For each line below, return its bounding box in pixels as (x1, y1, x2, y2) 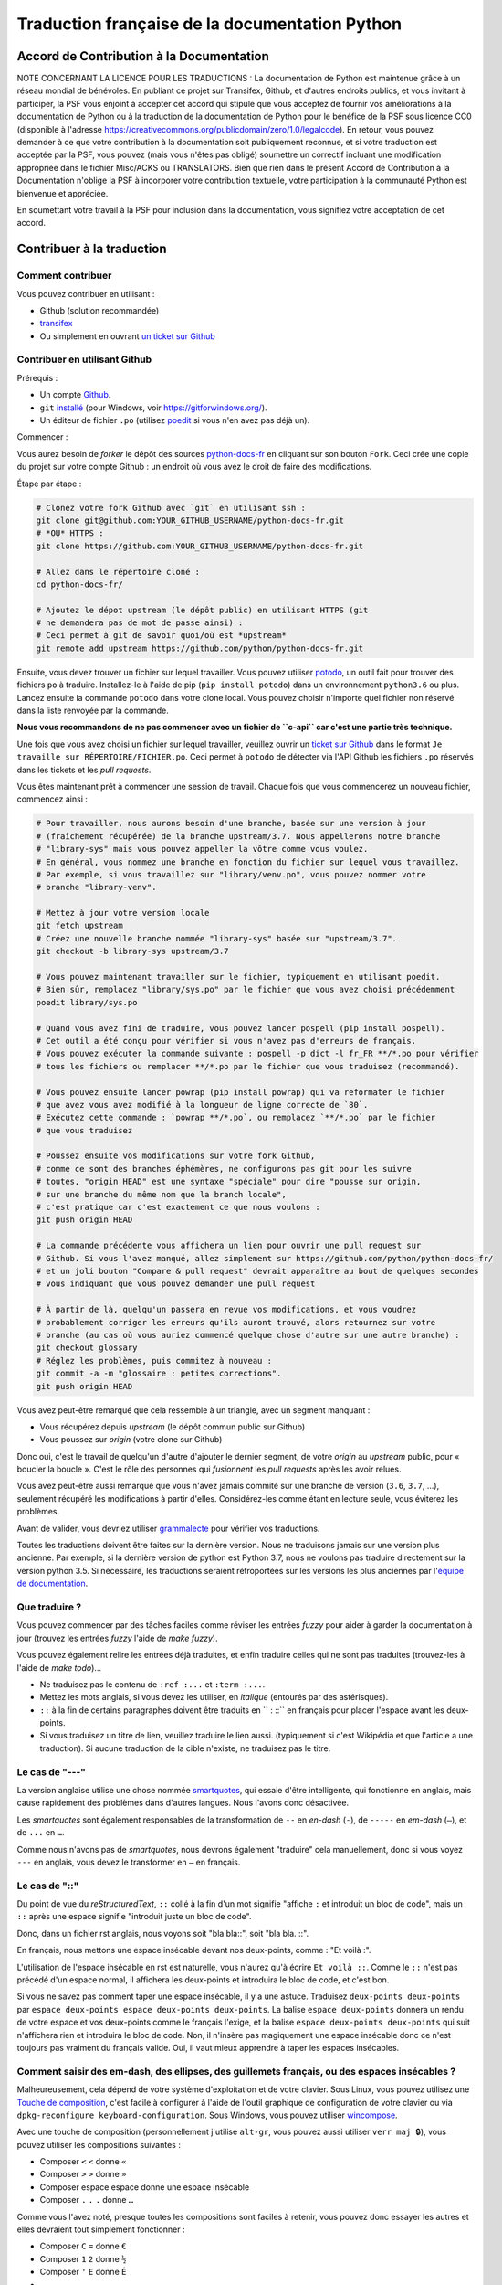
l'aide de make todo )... (16, 1662, 102, 1673)
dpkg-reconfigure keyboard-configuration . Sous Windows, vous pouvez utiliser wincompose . (16, 2110, 398, 2120)
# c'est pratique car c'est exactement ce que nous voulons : (36, 1202, 320, 1213)
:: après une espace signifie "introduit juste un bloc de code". (16, 1911, 252, 1922)
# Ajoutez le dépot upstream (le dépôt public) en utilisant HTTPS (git (36, 604, 369, 615)
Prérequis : (16, 372, 58, 383)
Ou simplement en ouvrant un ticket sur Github (39, 330, 216, 342)
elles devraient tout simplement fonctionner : (16, 2224, 185, 2235)
